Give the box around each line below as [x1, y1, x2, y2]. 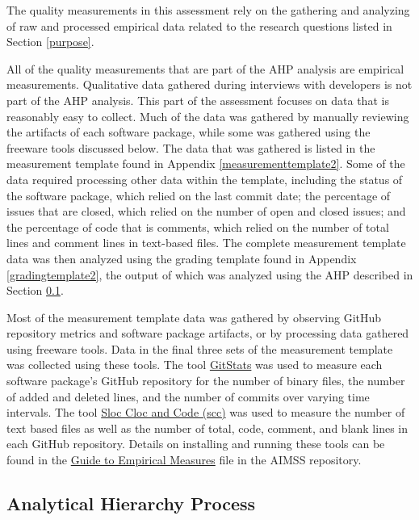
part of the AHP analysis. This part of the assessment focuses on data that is [6, 91, 389, 108]
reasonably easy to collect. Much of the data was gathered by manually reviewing [6, 107, 409, 124]
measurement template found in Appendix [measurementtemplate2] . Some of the [6, 155, 405, 172]
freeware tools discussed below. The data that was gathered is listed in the [6, 139, 375, 156]
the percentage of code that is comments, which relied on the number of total [6, 218, 389, 235]
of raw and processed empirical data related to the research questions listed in [6, 17, 392, 34]
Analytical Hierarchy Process [6, 491, 256, 516]
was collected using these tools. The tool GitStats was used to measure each [6, 356, 383, 373]
